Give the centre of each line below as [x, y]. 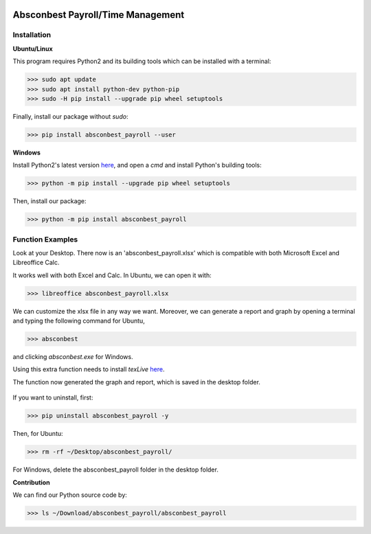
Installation [32, 35]
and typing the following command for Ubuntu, [79, 321]
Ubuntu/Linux [33, 49]
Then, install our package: [49, 201]
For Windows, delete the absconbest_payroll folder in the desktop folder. [116, 469]
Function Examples [45, 239]
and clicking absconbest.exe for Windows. [73, 357]
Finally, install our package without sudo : [70, 116]
